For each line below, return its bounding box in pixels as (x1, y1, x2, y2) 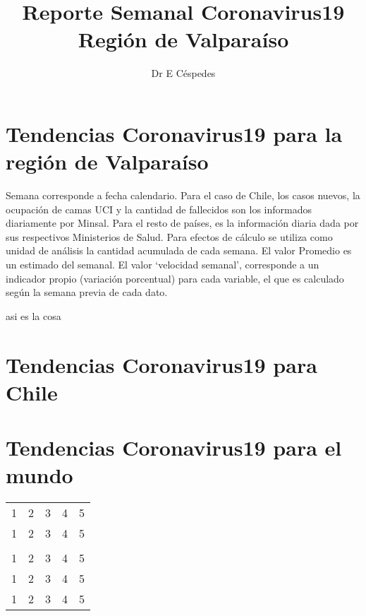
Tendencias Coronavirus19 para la (6, 119, 343, 148)
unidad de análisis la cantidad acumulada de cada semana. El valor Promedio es (6, 243, 352, 258)
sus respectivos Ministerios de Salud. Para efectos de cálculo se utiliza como (6, 229, 333, 244)
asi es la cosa (6, 308, 61, 323)
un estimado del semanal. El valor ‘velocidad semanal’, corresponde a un (6, 257, 319, 271)
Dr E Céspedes (151, 66, 216, 81)
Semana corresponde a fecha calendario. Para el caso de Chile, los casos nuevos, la (6, 188, 360, 203)
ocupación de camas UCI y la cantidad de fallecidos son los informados (6, 201, 312, 216)
